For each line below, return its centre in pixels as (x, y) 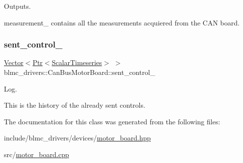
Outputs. (17, 6)
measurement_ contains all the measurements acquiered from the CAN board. (122, 22)
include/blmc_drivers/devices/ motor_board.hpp (78, 138)
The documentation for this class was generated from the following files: (112, 121)
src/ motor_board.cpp (37, 154)
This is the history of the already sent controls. (75, 105)
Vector (14, 62)
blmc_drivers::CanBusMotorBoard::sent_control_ (80, 72)
